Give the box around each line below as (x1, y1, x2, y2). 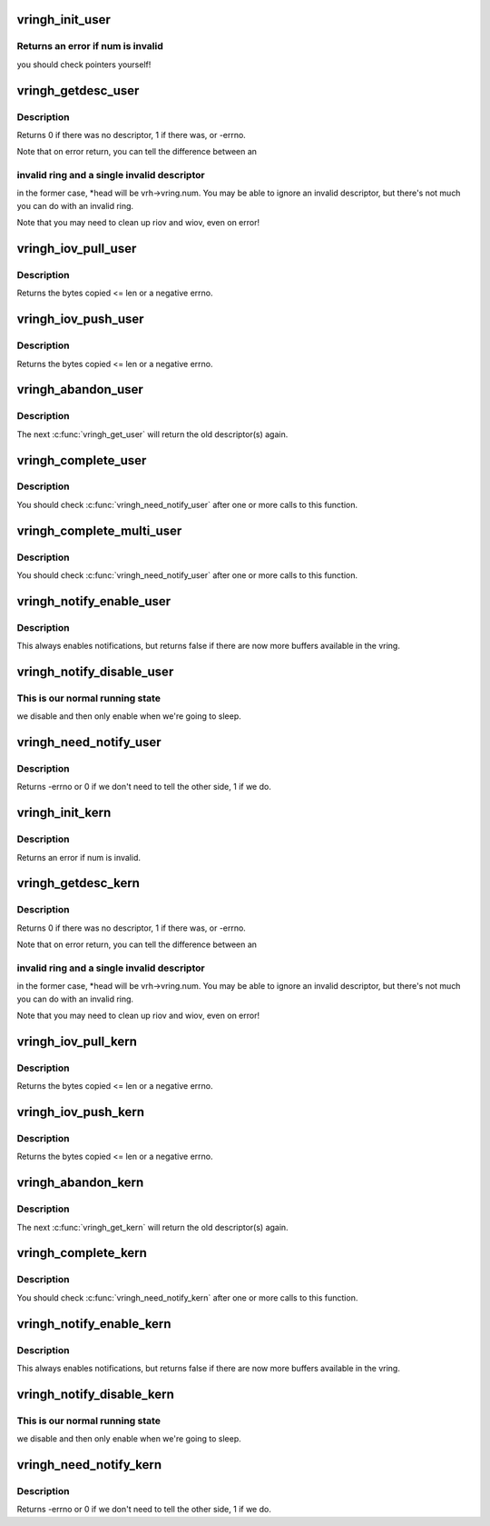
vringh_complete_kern (16, 1245, 147, 1261)
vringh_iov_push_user (16, 312, 144, 327)
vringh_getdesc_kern (16, 875, 141, 891)
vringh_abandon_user (16, 382, 144, 397)
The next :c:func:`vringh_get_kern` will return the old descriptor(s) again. (16, 1222, 289, 1232)
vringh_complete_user (16, 453, 147, 468)
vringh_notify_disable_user (16, 663, 174, 679)
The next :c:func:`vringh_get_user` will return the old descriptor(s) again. (16, 428, 289, 440)
